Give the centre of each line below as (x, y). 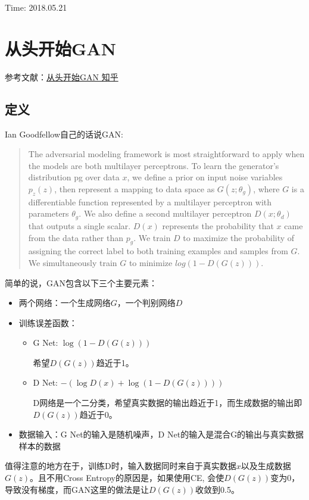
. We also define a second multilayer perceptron (165, 213)
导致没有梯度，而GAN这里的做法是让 (77, 489)
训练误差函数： (48, 322)
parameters (49, 213)
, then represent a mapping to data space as (135, 188)
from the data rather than (76, 237)
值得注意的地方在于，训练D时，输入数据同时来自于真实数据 (121, 466)
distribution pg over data (74, 177)
